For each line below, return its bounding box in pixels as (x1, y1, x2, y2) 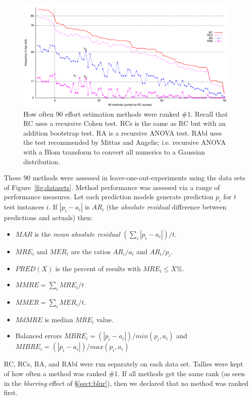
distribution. (23, 156, 60, 166)
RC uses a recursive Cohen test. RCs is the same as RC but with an (23, 118, 226, 128)
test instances (4, 202, 44, 212)
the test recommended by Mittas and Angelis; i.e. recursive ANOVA (23, 137, 226, 147)
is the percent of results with (55, 263, 141, 273)
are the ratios (70, 246, 111, 256)
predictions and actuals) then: (4, 212, 93, 223)
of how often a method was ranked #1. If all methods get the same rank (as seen (4, 368, 245, 378)
